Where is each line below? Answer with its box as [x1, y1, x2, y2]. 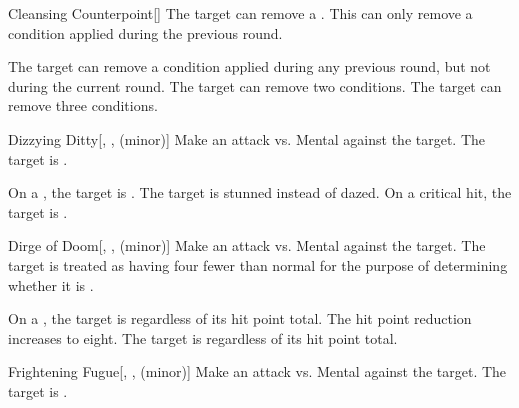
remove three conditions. [8, 95, 158, 116]
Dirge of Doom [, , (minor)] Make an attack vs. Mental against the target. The [8, 235, 486, 256]
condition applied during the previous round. [8, 22, 283, 43]
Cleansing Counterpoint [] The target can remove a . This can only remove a [8, 3, 473, 23]
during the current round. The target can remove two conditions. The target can [8, 75, 502, 96]
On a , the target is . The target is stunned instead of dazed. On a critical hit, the [8, 182, 512, 203]
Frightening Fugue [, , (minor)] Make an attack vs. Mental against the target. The [8, 361, 507, 382]
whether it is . [8, 274, 94, 295]
